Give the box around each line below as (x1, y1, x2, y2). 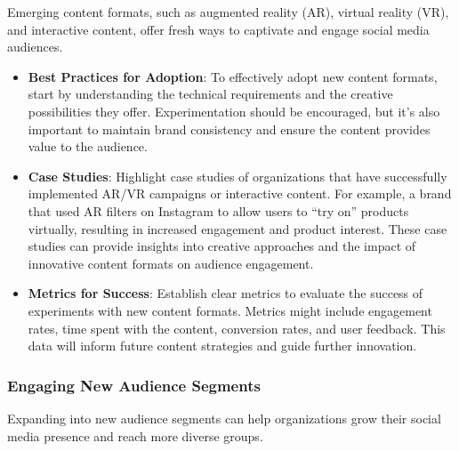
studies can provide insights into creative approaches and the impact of (28, 237, 416, 255)
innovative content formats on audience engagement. (28, 254, 314, 272)
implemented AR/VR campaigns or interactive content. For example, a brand (28, 184, 452, 203)
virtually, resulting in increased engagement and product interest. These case (28, 219, 447, 238)
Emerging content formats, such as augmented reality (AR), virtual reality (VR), (7, 3, 449, 20)
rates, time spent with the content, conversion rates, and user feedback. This (28, 318, 446, 337)
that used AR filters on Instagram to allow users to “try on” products (28, 201, 409, 220)
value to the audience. (28, 137, 148, 156)
